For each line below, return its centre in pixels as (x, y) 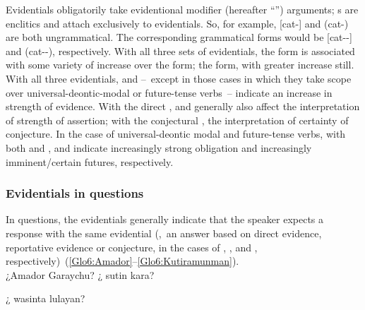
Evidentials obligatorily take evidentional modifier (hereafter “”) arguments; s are (182, 9)
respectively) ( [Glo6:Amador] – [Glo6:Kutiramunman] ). (122, 261)
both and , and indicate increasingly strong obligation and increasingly (159, 147)
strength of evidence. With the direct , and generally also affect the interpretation (183, 106)
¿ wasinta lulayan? (46, 298)
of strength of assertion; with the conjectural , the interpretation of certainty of (177, 120)
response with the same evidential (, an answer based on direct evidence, (164, 233)
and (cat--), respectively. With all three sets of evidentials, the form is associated (180, 50)
